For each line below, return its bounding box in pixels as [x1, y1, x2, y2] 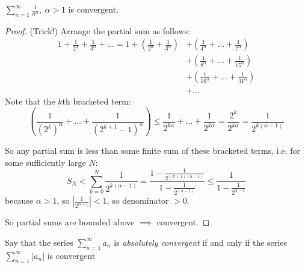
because [5, 194, 34, 207]
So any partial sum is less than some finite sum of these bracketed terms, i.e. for [5, 144, 301, 157]
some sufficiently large [5, 156, 86, 168]
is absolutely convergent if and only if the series [114, 236, 287, 248]
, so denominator [106, 194, 169, 207]
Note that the [5, 94, 55, 107]
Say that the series [5, 236, 73, 248]
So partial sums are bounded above [5, 216, 135, 228]
